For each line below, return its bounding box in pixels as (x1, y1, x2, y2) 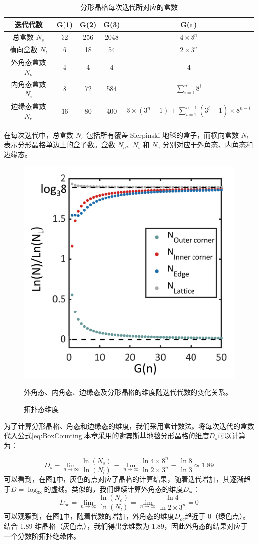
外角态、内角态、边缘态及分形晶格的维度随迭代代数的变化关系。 (24, 387, 232, 397)
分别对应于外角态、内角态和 (162, 139, 253, 150)
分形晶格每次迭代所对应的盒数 (80, 2, 178, 12)
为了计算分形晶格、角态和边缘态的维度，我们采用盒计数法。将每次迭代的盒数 (4, 420, 254, 431)
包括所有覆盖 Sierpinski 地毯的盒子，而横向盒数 (86, 129, 239, 140)
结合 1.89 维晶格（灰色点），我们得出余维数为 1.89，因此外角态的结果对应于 (4, 520, 248, 531)
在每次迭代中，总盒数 (4, 129, 73, 140)
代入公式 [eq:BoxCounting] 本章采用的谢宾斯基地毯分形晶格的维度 (4, 430, 209, 441)
